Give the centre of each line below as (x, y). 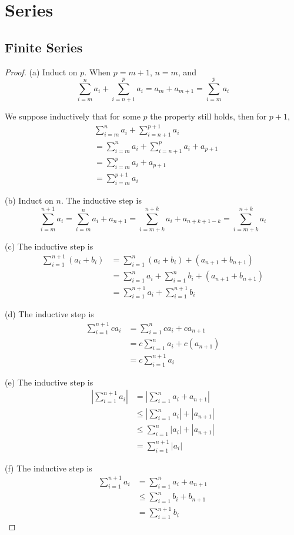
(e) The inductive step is (49, 382)
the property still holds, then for (208, 116)
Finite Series (44, 47)
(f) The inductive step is (49, 468)
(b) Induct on (29, 200)
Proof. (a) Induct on (41, 72)
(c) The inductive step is (49, 246)
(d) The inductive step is (49, 314)
